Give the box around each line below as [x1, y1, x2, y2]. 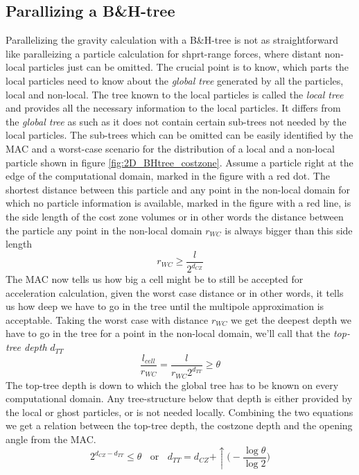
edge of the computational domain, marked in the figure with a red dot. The [6, 169, 330, 183]
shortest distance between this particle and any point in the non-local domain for [6, 182, 351, 196]
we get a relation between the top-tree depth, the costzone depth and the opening [6, 418, 353, 433]
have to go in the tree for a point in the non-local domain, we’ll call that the [6, 326, 331, 340]
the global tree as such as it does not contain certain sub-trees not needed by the [6, 114, 347, 128]
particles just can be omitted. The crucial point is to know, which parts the [28, 60, 349, 74]
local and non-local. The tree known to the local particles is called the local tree [6, 87, 344, 101]
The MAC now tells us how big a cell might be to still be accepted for [6, 272, 304, 286]
